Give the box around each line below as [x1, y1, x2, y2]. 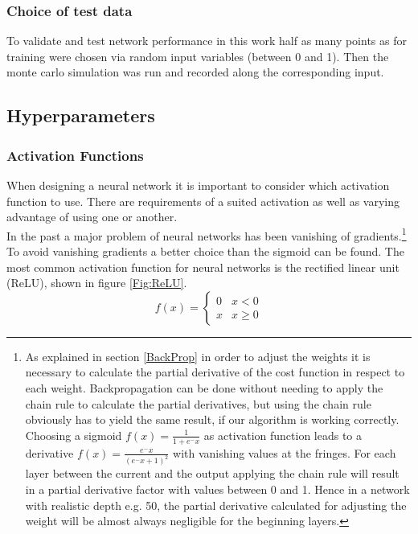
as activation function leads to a [203, 426, 363, 443]
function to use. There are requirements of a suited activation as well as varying [6, 192, 400, 209]
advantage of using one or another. [6, 208, 178, 225]
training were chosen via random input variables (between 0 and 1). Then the [6, 47, 389, 64]
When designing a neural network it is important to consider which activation [6, 177, 390, 193]
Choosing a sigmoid [25, 426, 122, 443]
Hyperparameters [6, 103, 155, 128]
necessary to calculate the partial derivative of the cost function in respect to [25, 364, 405, 380]
